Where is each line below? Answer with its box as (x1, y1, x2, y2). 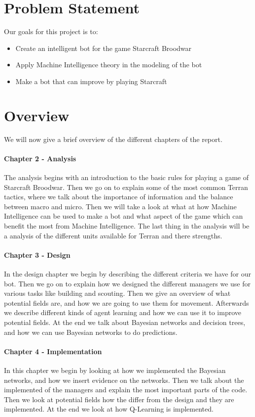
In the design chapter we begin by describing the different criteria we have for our (4, 268, 251, 278)
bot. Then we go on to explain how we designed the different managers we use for (4, 278, 251, 288)
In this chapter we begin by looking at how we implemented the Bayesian (4, 365, 226, 375)
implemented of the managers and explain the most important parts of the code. (4, 384, 248, 395)
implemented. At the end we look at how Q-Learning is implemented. (4, 404, 214, 414)
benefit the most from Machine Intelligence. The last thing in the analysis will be (4, 220, 250, 231)
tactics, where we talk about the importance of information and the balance (4, 191, 233, 202)
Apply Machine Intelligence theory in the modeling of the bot (15, 59, 202, 70)
